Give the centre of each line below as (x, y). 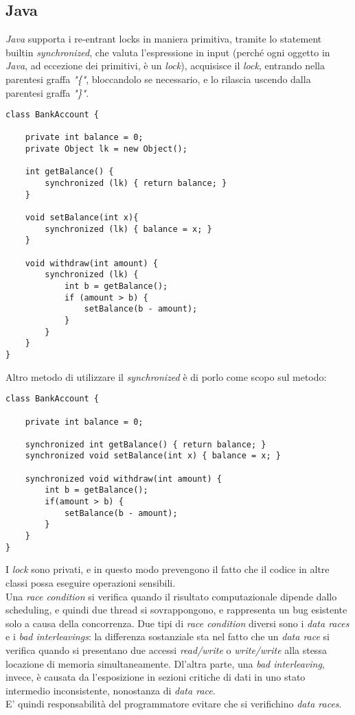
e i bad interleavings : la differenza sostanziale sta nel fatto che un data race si (168, 636)
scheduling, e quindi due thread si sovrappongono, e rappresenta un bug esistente (176, 610)
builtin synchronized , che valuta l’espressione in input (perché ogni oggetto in (168, 52)
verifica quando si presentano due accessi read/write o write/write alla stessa (166, 649)
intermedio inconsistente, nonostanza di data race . (111, 690)
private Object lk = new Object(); (106, 149)
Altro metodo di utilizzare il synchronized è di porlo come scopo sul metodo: (166, 376)
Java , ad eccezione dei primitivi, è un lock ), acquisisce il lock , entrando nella (165, 66)
